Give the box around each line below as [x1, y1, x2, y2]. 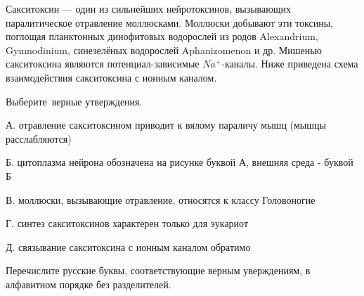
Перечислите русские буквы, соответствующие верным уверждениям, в [6, 263, 311, 278]
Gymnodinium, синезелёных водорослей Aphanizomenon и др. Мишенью [6, 42, 322, 57]
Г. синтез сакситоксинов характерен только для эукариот [6, 216, 249, 231]
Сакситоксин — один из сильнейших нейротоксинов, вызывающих [6, 1, 291, 15]
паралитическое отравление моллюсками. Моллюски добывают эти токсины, [6, 15, 333, 30]
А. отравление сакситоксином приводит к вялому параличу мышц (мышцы [6, 117, 326, 132]
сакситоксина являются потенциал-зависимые [6, 56, 200, 71]
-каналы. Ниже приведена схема [221, 56, 358, 71]
